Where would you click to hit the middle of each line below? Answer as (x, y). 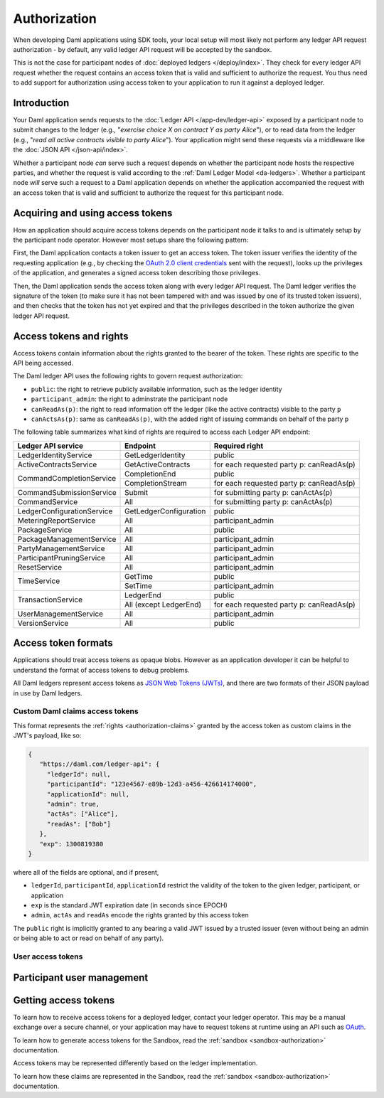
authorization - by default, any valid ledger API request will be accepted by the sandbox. (143, 49)
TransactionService (50, 599)
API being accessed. (43, 363)
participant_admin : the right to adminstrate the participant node (129, 399)
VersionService (43, 623)
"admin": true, (73, 804)
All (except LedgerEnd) (163, 604)
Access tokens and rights (71, 336)
